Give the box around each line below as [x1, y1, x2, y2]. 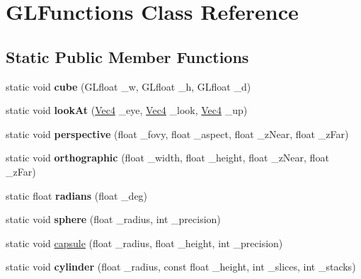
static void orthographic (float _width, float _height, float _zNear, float [6, 150, 329, 165]
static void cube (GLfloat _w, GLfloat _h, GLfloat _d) [6, 79, 251, 93]
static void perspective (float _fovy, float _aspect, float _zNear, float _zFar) [6, 126, 349, 141]
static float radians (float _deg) [6, 188, 148, 203]
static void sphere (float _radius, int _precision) [6, 212, 221, 227]
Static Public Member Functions [6, 45, 249, 67]
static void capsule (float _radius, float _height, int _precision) [6, 235, 283, 250]
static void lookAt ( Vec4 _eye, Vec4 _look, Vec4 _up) [6, 103, 248, 118]
